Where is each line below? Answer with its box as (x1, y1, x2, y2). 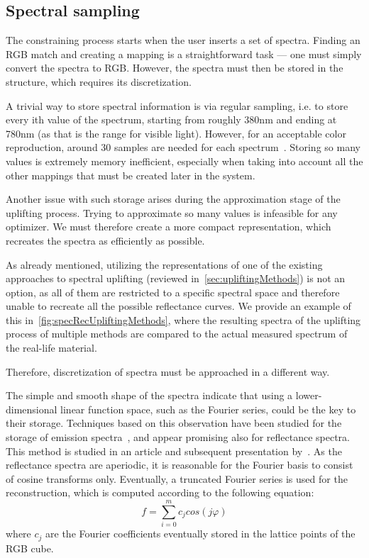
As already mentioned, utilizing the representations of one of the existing (6, 257, 323, 272)
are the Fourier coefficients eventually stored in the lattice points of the (45, 526, 356, 541)
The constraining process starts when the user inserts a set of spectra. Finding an (6, 33, 360, 48)
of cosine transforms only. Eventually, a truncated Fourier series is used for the (6, 471, 348, 486)
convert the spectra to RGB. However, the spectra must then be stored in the (6, 60, 343, 75)
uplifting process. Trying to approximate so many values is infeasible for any (6, 205, 338, 220)
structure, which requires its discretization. (6, 74, 192, 89)
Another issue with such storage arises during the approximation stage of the (6, 191, 341, 206)
